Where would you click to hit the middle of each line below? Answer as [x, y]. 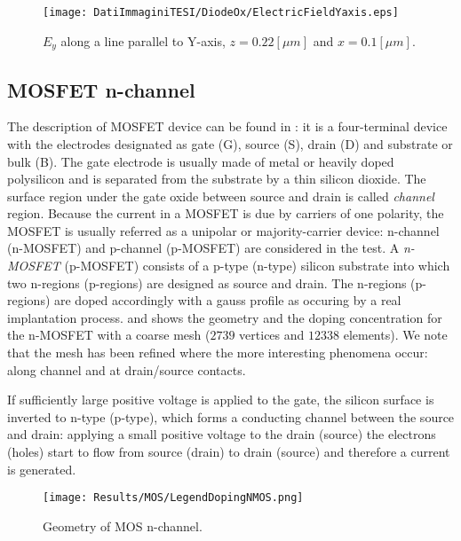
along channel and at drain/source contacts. [127, 369]
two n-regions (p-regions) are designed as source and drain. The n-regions [207, 282]
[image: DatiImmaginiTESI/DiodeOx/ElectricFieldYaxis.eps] [221, 12]
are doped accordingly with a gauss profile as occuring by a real [228, 300]
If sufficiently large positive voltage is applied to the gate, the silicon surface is [221, 400]
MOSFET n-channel [101, 89]
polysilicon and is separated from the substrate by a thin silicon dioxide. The [217, 179]
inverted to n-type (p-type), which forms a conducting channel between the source [231, 416]
